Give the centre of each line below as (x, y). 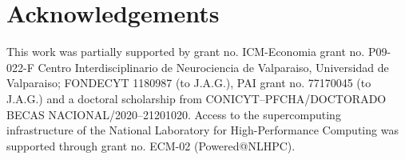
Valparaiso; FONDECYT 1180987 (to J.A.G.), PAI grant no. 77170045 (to (189, 83)
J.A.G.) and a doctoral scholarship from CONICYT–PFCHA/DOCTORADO (197, 98)
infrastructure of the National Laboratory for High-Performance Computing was (202, 130)
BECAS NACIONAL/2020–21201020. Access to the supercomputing (174, 114)
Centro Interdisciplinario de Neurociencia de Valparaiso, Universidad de (213, 67)
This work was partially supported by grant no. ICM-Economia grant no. (186, 52)
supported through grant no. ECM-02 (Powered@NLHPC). (151, 145)
